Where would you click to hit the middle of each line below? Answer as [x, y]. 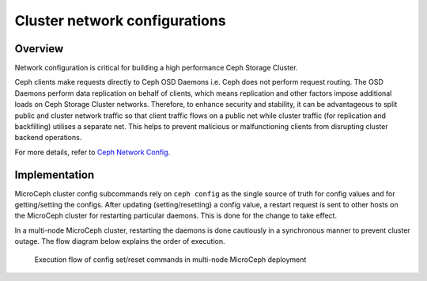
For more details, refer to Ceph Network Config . [93, 152]
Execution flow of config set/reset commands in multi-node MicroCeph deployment [170, 259]
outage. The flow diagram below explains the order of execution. [120, 241]
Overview [39, 49]
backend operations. [48, 138]
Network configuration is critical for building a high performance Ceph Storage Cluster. [156, 68]
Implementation [55, 175]
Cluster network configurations [120, 21]
